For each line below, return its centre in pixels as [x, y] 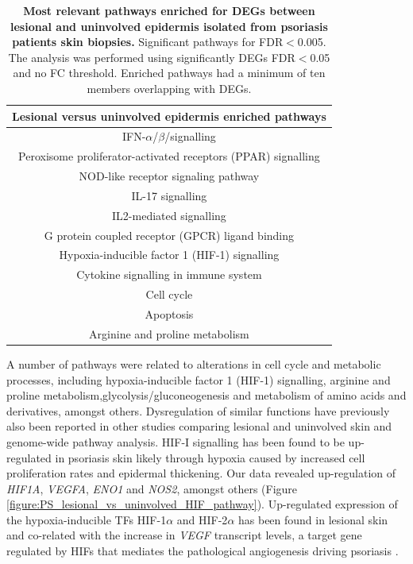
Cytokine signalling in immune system [169, 274]
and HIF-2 [202, 519]
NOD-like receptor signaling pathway [169, 176]
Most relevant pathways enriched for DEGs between [169, 10]
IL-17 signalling [169, 195]
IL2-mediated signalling [169, 215]
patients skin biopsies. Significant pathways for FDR [148, 42]
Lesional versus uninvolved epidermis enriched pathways [169, 116]
